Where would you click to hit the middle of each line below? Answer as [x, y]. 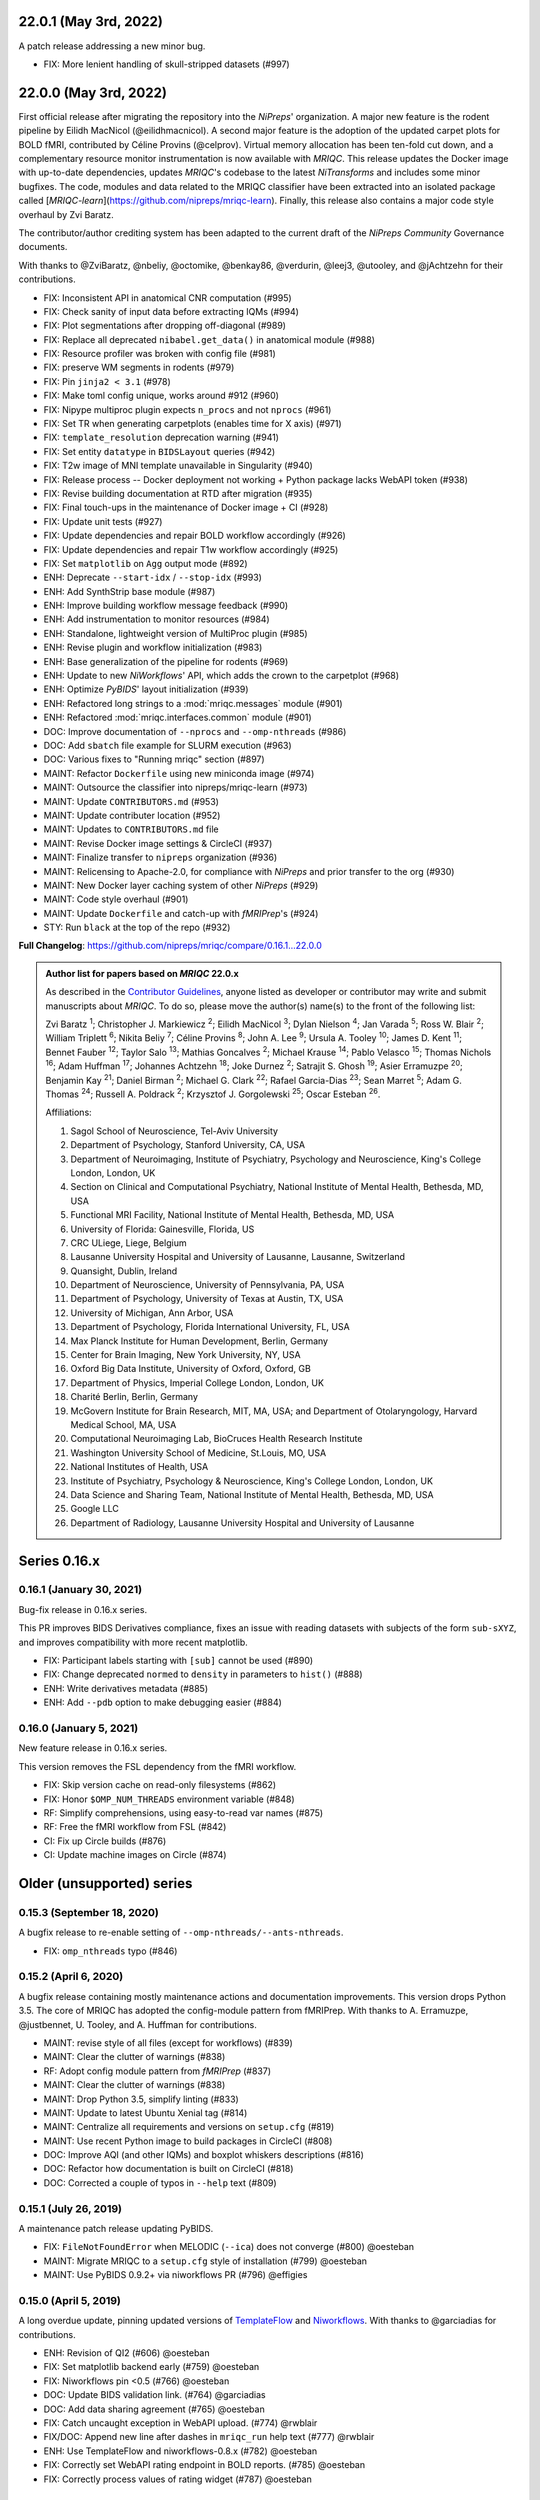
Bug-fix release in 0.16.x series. [83, 1609]
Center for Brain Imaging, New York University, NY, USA [185, 1355]
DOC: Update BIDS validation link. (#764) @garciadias [154, 2395]
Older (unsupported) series [105, 1883]
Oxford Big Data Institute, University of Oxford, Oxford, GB [191, 1369]
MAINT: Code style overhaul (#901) [116, 899]
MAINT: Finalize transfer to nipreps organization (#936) [160, 857]
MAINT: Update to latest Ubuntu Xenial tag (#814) [145, 2112]
